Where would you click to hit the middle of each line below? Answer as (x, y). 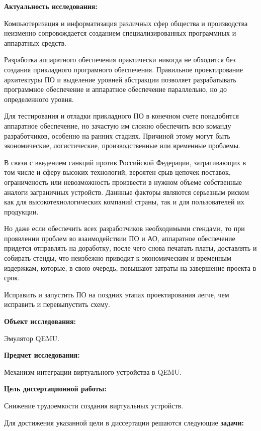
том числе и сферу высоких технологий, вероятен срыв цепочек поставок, (117, 172)
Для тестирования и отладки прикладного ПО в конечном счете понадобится (121, 116)
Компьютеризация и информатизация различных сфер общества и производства (126, 23)
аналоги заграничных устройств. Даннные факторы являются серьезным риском (127, 192)
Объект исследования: (40, 321)
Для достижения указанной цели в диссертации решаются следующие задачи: (124, 422)
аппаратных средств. (35, 42)
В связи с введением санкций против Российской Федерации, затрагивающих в (125, 162)
